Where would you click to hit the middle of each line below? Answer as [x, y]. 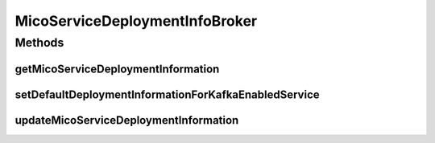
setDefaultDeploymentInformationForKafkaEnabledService [167, 94]
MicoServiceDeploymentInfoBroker [136, 21]
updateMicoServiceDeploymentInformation [127, 120]
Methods [39, 43]
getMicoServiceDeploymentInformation [117, 69]
